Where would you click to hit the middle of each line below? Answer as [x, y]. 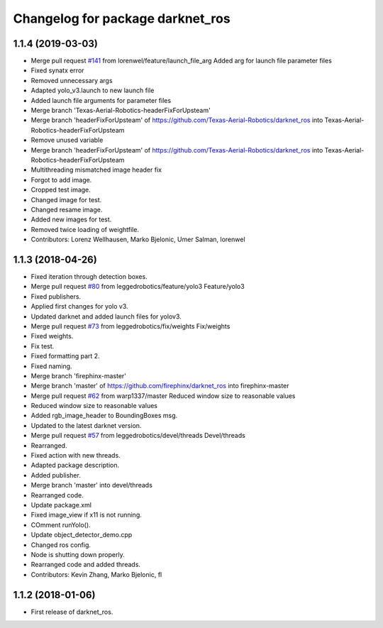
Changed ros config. [61, 545]
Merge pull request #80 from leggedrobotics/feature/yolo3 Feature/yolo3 [138, 287]
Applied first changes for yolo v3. [79, 307]
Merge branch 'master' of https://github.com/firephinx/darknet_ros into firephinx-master [160, 386]
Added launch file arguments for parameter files [101, 100]
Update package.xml [61, 505]
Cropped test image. [61, 190]
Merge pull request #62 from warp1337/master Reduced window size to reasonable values [163, 396]
